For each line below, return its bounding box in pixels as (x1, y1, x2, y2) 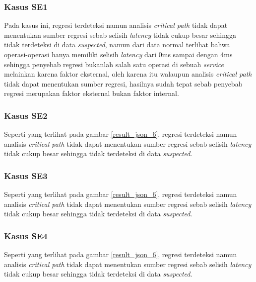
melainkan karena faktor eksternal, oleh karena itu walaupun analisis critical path (4, 69, 252, 79)
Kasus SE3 (4, 169, 48, 182)
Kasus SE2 (4, 109, 48, 121)
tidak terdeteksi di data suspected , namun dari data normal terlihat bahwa (4, 39, 230, 50)
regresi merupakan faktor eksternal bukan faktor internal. (4, 88, 179, 98)
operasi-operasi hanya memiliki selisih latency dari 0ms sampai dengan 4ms (4, 49, 233, 59)
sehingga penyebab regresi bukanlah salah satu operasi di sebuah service (4, 59, 224, 69)
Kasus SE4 (4, 229, 48, 242)
